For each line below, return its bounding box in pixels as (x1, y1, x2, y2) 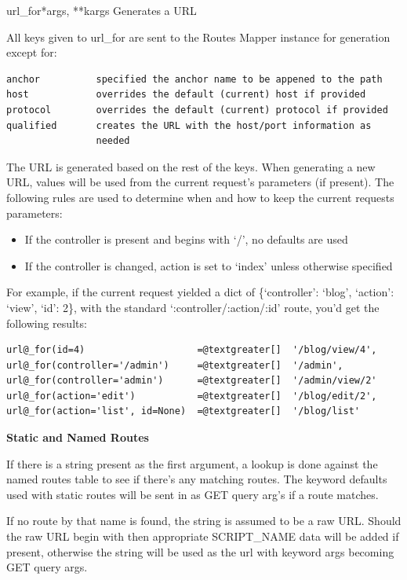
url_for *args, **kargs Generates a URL (6, 2, 197, 18)
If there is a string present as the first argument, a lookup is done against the (6, 455, 378, 472)
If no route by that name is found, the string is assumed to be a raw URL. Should (6, 512, 402, 529)
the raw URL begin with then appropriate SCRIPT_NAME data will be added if (6, 528, 399, 545)
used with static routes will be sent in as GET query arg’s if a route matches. (6, 486, 379, 502)
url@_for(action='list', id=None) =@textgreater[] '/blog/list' (6, 406, 361, 417)
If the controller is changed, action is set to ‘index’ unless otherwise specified (24, 257, 393, 273)
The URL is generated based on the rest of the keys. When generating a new (6, 158, 376, 174)
